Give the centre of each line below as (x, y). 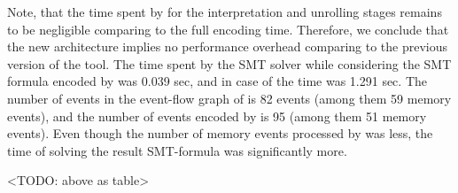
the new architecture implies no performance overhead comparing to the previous (228, 46)
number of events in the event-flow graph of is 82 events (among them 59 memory (229, 98)
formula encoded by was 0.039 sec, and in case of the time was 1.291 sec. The (217, 81)
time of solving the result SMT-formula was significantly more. (177, 150)
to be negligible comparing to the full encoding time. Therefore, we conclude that (228, 29)
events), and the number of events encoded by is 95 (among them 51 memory (217, 116)
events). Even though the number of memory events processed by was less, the (220, 133)
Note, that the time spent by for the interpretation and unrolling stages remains (225, 12)
